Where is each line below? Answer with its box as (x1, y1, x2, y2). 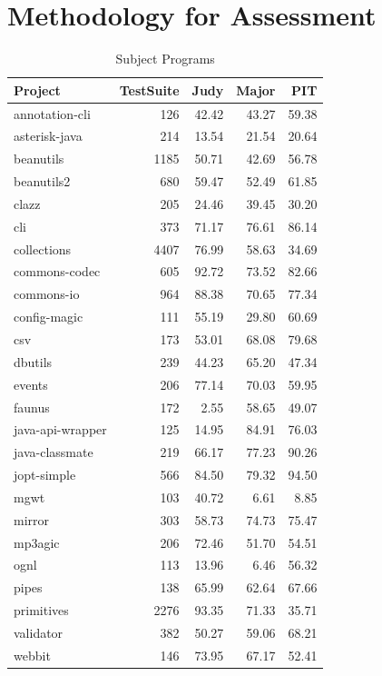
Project (14, 80, 61, 99)
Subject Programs (115, 49, 215, 68)
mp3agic (14, 532, 60, 552)
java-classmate (14, 442, 93, 462)
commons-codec (14, 262, 101, 281)
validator (14, 622, 64, 641)
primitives (14, 601, 69, 620)
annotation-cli (14, 104, 91, 123)
